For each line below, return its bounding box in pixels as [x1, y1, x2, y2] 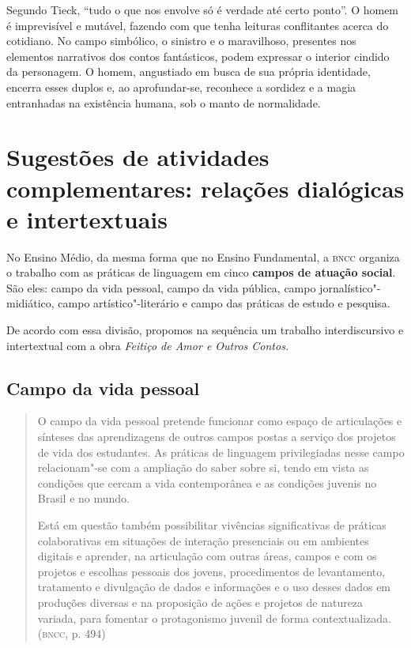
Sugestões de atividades [6, 141, 270, 173]
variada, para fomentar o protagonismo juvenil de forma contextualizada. [37, 609, 391, 626]
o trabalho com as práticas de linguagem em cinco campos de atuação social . [6, 264, 396, 281]
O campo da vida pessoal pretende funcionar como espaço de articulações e [37, 413, 402, 429]
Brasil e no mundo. [37, 490, 130, 507]
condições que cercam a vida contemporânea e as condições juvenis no [37, 474, 377, 491]
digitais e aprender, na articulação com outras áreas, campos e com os [37, 548, 377, 564]
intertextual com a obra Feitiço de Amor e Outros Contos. [6, 337, 289, 353]
